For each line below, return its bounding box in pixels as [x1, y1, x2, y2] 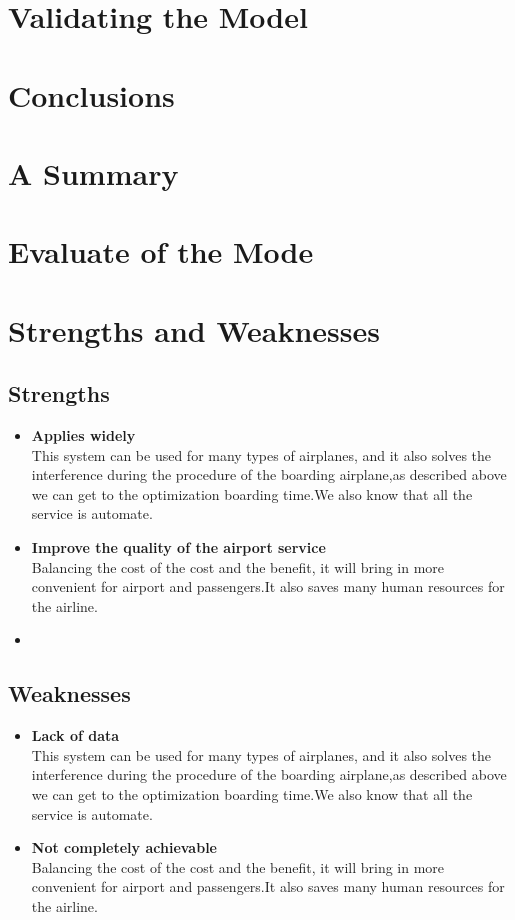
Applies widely [31, 425, 136, 446]
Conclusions [8, 74, 175, 115]
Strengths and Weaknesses [8, 309, 380, 350]
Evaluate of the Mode [8, 231, 314, 272]
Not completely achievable [31, 837, 217, 858]
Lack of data [31, 725, 120, 746]
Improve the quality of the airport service [31, 537, 326, 558]
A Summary [8, 152, 179, 193]
